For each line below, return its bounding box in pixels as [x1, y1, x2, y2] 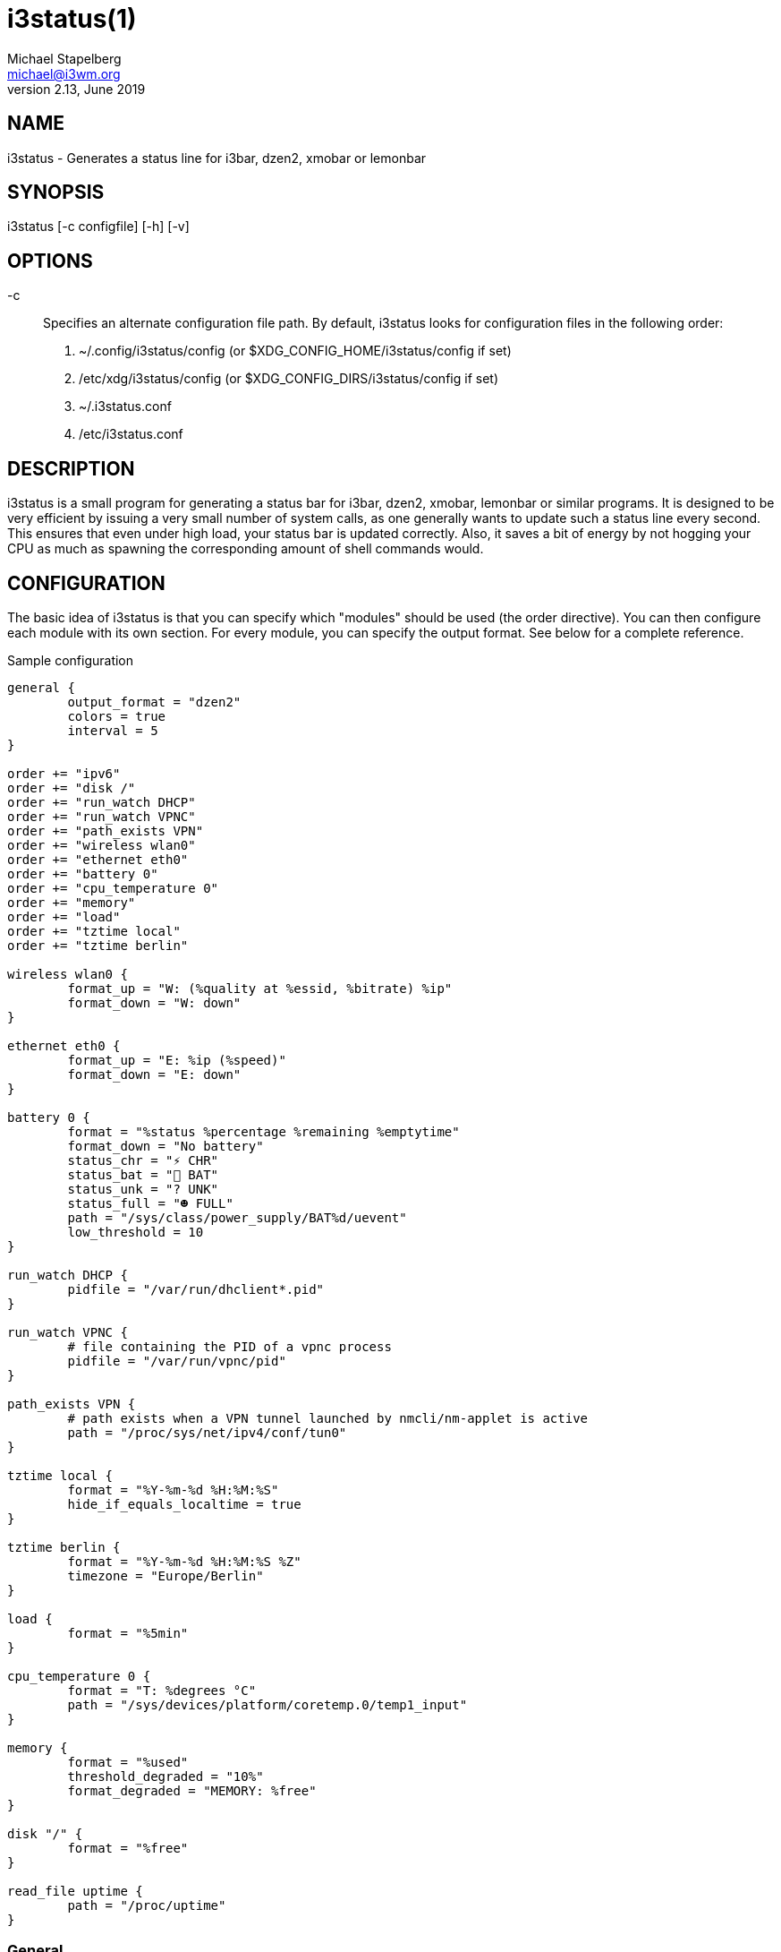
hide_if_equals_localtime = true [67, 1496, 301, 1511]
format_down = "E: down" [67, 1066, 242, 1082]
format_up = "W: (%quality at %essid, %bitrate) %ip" [67, 980, 453, 996]
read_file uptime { [7, 1883, 143, 1898]
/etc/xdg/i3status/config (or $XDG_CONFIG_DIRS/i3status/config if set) [79, 371, 498, 387]
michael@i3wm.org [7, 65, 121, 81]
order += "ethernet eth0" [7, 852, 189, 867]
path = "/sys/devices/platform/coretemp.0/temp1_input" [67, 1697, 468, 1712]
